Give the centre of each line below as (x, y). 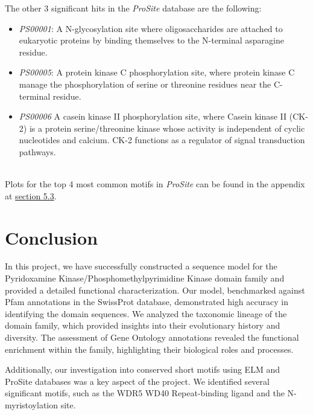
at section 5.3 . (31, 195)
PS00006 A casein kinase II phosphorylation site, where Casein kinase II (153, 116)
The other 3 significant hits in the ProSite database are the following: (133, 8)
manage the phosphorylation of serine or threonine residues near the (145, 84)
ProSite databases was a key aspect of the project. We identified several (137, 381)
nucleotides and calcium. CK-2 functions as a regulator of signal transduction (162, 140)
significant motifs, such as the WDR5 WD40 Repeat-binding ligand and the (145, 393)
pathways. (37, 151)
